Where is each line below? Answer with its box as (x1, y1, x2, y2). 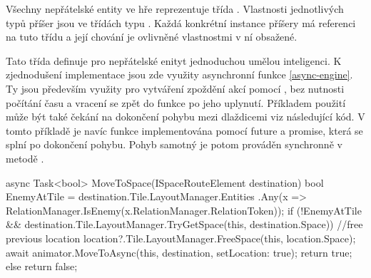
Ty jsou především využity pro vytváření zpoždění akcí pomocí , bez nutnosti (6, 81, 345, 96)
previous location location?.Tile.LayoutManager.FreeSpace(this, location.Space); (6, 230, 356, 245)
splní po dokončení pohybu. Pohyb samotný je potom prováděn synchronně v (6, 137, 342, 152)
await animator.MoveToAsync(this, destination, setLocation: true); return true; (6, 244, 352, 259)
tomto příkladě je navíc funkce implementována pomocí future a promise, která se (6, 123, 363, 138)
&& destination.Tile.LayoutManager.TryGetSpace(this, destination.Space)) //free (6, 217, 363, 232)
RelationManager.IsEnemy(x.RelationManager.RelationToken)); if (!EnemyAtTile (6, 202, 362, 217)
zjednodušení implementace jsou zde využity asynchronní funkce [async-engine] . (6, 67, 353, 82)
